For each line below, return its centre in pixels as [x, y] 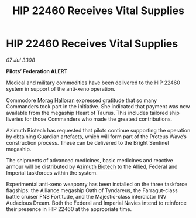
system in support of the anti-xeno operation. [61, 88]
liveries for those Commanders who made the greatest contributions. [89, 119]
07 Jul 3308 [20, 60]
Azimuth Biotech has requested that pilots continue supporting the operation [98, 130]
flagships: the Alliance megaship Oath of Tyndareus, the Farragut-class [92, 190]
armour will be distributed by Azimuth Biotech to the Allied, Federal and [92, 166]
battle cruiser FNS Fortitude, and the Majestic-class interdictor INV [86, 196]
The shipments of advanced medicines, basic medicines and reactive [90, 160]
